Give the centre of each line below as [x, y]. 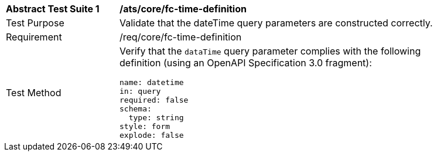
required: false [154, 100]
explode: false [152, 135]
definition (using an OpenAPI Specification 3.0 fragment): [246, 63]
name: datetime [152, 82]
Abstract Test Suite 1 [53, 9]
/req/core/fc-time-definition [181, 37]
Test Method [34, 92]
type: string [156, 118]
